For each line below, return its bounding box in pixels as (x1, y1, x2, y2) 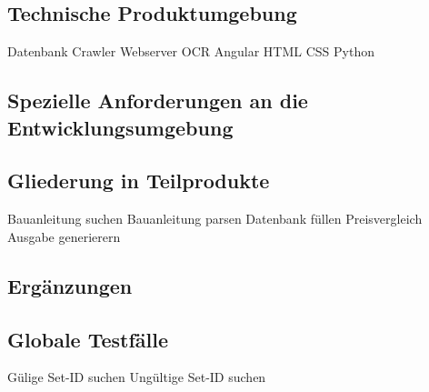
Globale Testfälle (7, 325, 169, 353)
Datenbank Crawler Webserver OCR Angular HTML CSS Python (7, 42, 374, 61)
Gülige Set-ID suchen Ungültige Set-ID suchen (7, 367, 266, 387)
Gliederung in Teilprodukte (7, 166, 270, 195)
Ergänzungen (7, 271, 133, 299)
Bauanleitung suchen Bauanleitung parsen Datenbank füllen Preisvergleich (7, 209, 423, 228)
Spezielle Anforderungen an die (7, 86, 308, 115)
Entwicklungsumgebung (7, 113, 234, 141)
